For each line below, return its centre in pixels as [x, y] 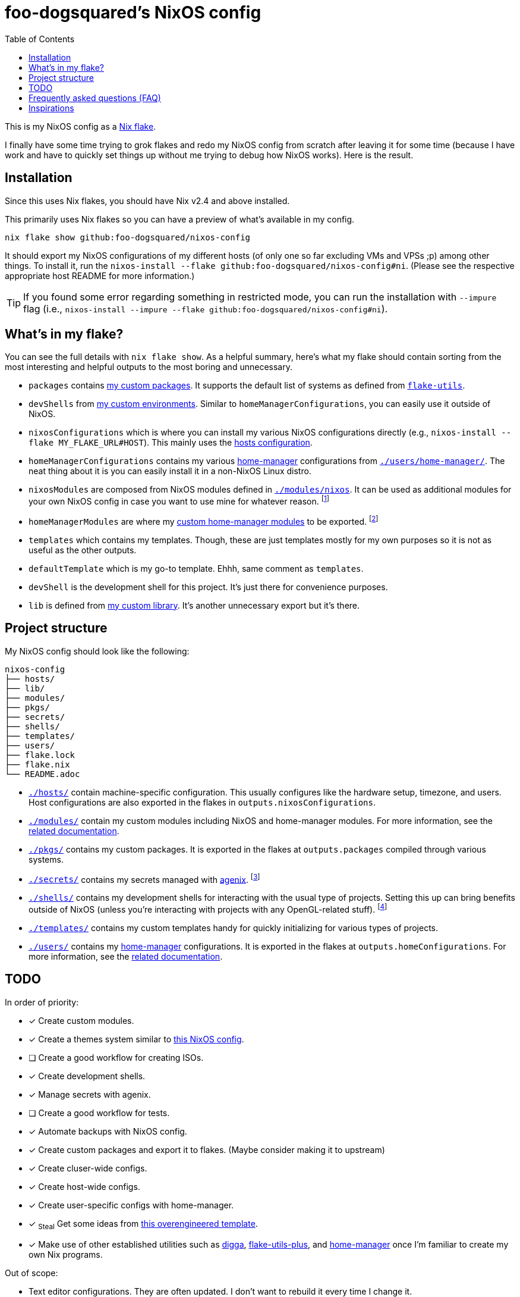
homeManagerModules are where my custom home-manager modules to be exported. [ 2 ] [204, 521]
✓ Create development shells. [87, 1076]
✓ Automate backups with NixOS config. [108, 1131]
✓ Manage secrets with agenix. [90, 1094]
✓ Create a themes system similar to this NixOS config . [136, 1039]
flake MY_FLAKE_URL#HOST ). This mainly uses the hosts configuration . [171, 443]
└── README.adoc [42, 774]
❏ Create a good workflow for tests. [99, 1113]
